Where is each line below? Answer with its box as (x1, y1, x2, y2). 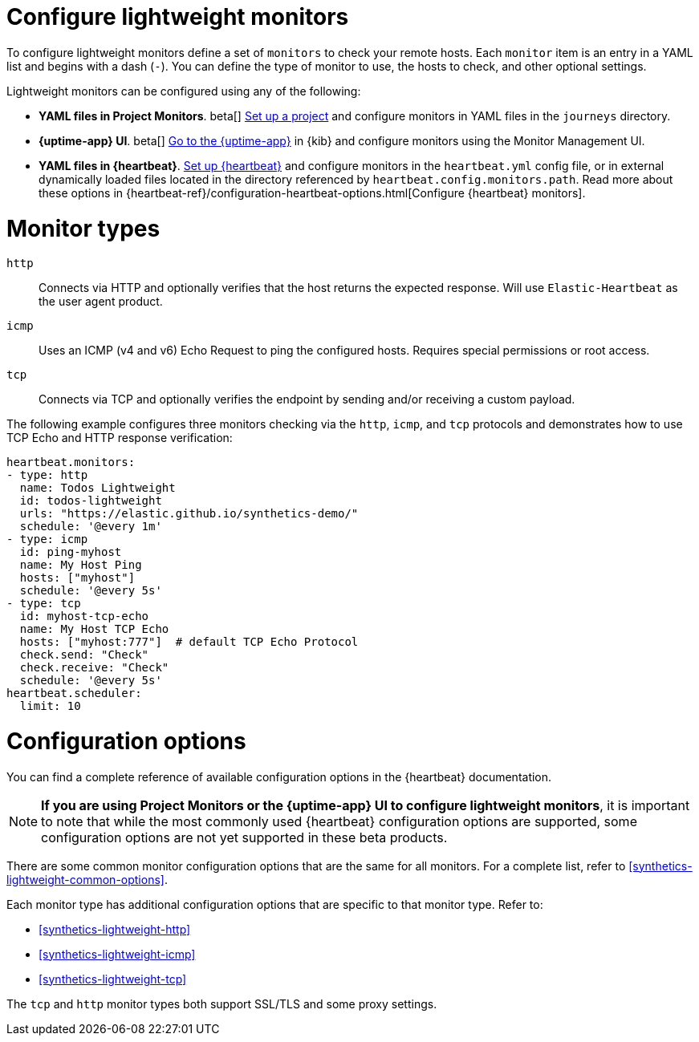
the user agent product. (39, 294, 163, 309)
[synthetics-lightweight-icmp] (39, 947, 196, 961)
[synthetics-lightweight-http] (39, 922, 191, 936)
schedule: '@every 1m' (19, 520, 162, 533)
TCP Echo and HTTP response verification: (6, 431, 233, 445)
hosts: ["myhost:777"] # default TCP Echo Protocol (19, 635, 359, 649)
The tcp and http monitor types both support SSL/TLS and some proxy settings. (6, 996, 437, 1011)
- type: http (6, 468, 88, 482)
